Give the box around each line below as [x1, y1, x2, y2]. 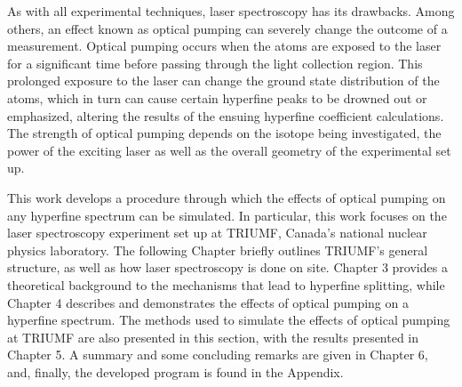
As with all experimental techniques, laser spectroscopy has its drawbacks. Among [7, 2, 455, 20]
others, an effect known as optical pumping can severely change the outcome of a [7, 19, 448, 37]
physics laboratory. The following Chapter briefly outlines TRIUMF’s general [7, 240, 428, 259]
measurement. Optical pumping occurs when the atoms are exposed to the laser [7, 36, 442, 55]
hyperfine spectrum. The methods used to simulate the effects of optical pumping [7, 310, 450, 329]
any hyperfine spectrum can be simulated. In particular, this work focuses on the [7, 206, 447, 224]
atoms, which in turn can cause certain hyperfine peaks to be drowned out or [7, 88, 427, 107]
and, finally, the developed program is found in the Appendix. [7, 362, 344, 381]
